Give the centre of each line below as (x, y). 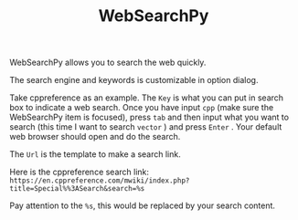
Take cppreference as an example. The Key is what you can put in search (147, 98)
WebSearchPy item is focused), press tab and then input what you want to (149, 117)
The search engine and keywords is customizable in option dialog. (134, 80)
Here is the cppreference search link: (79, 172)
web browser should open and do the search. (95, 137)
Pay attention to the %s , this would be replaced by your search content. (143, 205)
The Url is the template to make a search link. (95, 154)
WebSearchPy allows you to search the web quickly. (108, 63)
